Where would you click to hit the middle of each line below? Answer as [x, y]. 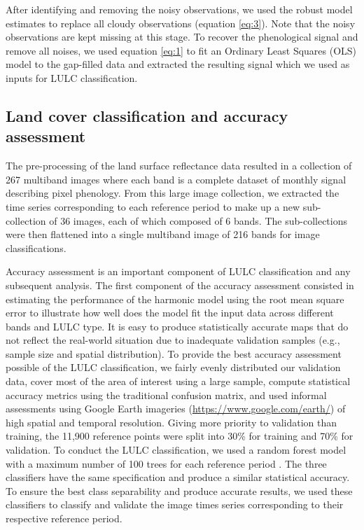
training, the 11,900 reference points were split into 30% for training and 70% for [180, 436]
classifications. [36, 247]
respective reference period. [64, 518]
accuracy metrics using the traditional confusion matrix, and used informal [166, 395]
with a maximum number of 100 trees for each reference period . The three [166, 463]
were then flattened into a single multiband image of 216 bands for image [163, 234]
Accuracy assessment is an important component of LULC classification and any [178, 271]
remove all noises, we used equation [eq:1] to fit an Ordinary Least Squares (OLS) [181, 50]
